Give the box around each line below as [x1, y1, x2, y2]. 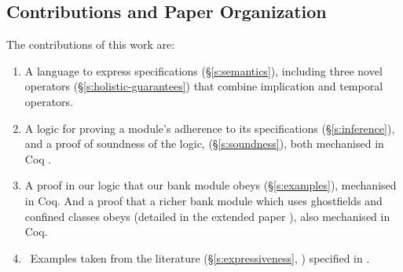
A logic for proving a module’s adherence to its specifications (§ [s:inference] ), [24, 119, 395, 136]
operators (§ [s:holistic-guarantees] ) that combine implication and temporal [24, 78, 383, 94]
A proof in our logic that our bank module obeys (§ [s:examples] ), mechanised [24, 177, 397, 193]
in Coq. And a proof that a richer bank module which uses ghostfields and [24, 192, 383, 208]
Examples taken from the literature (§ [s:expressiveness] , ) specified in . [30, 249, 370, 266]
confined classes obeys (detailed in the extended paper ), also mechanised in [24, 208, 390, 224]
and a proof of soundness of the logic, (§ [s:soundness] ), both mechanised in [24, 135, 384, 152]
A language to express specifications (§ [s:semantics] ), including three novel [24, 62, 383, 79]
